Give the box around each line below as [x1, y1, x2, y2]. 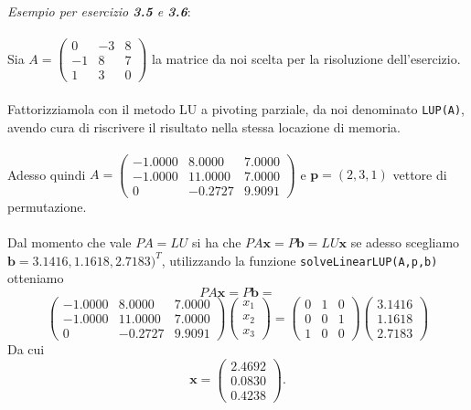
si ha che [192, 233, 241, 252]
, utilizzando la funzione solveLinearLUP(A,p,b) [161, 250, 438, 269]
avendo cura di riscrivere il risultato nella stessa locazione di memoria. [7, 117, 401, 136]
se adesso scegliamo [350, 233, 460, 252]
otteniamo [7, 268, 64, 288]
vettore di [392, 164, 447, 184]
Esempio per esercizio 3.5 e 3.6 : [7, 2, 191, 20]
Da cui [7, 340, 45, 359]
